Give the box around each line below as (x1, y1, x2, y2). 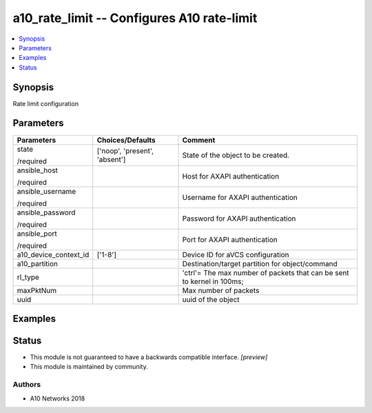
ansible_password (17, 208, 76, 217)
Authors (12, 380, 41, 390)
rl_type (17, 272, 39, 282)
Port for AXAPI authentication (182, 234, 278, 244)
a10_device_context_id (17, 250, 90, 259)
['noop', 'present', (96, 145, 154, 155)
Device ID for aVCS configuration (182, 250, 289, 259)
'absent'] (96, 154, 126, 164)
